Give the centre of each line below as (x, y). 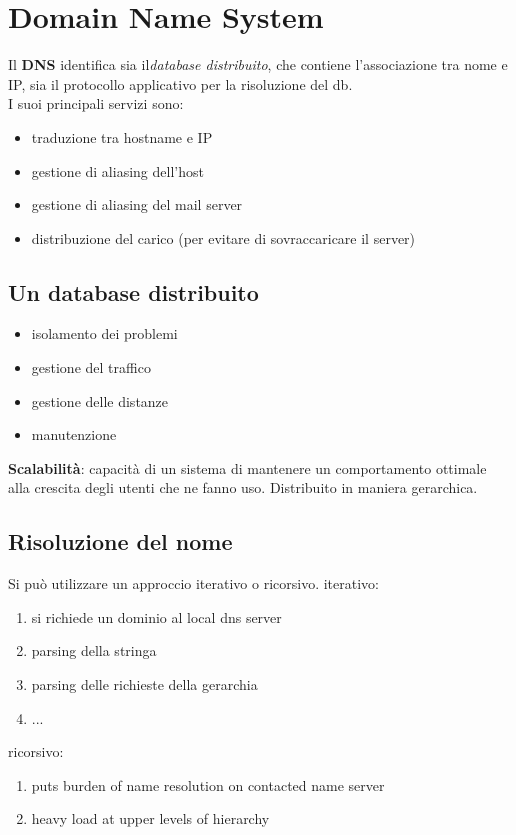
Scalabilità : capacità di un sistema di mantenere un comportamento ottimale (247, 467)
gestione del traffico (91, 367)
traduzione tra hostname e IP (122, 136)
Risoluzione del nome (120, 541)
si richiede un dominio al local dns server (156, 616)
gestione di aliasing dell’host (117, 170)
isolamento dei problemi (104, 333)
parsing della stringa (94, 650)
